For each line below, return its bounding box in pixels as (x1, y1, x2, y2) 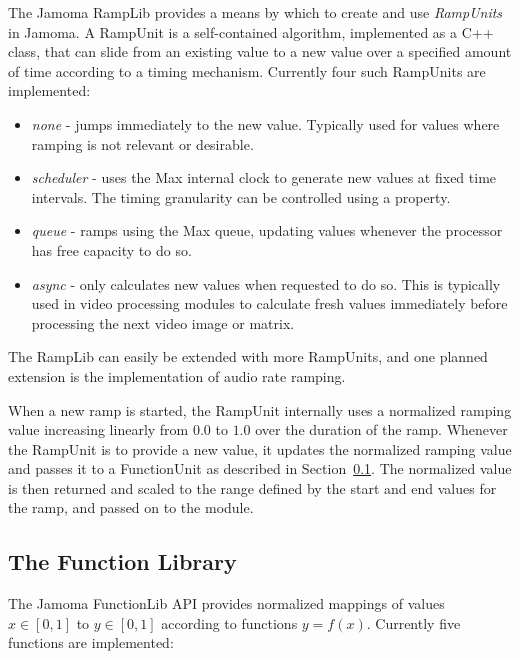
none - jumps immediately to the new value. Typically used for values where (31, 113, 500, 134)
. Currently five (366, 612, 461, 633)
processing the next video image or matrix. (31, 312, 295, 333)
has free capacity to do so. (31, 239, 192, 260)
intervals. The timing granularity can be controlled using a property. (31, 186, 451, 207)
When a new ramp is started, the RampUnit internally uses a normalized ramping (8, 399, 512, 420)
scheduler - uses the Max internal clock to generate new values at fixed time (31, 167, 497, 188)
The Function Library (8, 546, 237, 577)
